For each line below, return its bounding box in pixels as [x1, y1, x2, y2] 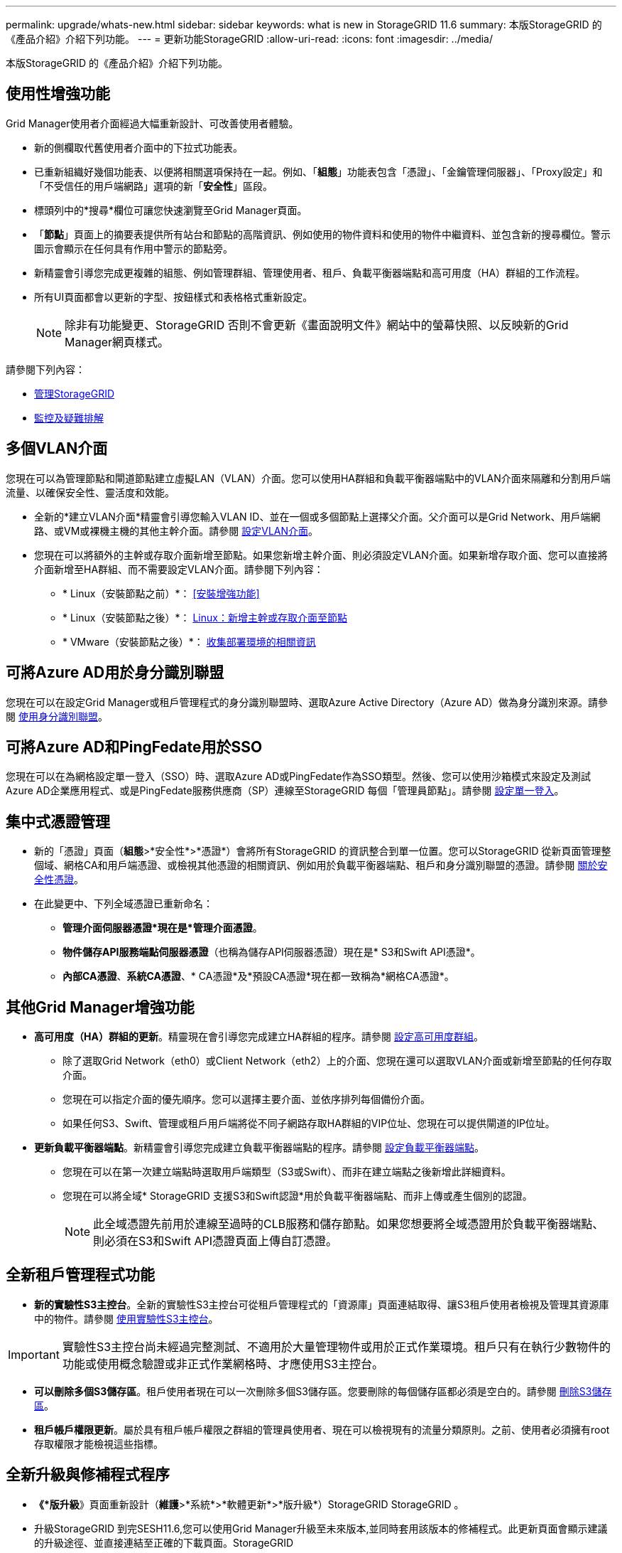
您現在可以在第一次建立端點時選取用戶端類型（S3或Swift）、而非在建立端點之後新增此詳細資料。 [62, 1165, 511, 1178]
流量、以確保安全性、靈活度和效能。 [6, 486, 175, 498]
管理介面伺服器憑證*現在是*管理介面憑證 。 [62, 922, 263, 934]
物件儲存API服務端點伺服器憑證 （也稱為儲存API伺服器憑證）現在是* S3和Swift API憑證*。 [62, 946, 481, 959]
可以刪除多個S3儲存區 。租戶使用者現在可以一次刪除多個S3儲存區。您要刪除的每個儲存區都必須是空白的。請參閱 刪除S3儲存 [34, 1384, 612, 1397]
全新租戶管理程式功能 [6, 1266, 155, 1284]
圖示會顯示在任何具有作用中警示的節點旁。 [34, 242, 233, 255]
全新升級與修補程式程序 [6, 1466, 170, 1484]
